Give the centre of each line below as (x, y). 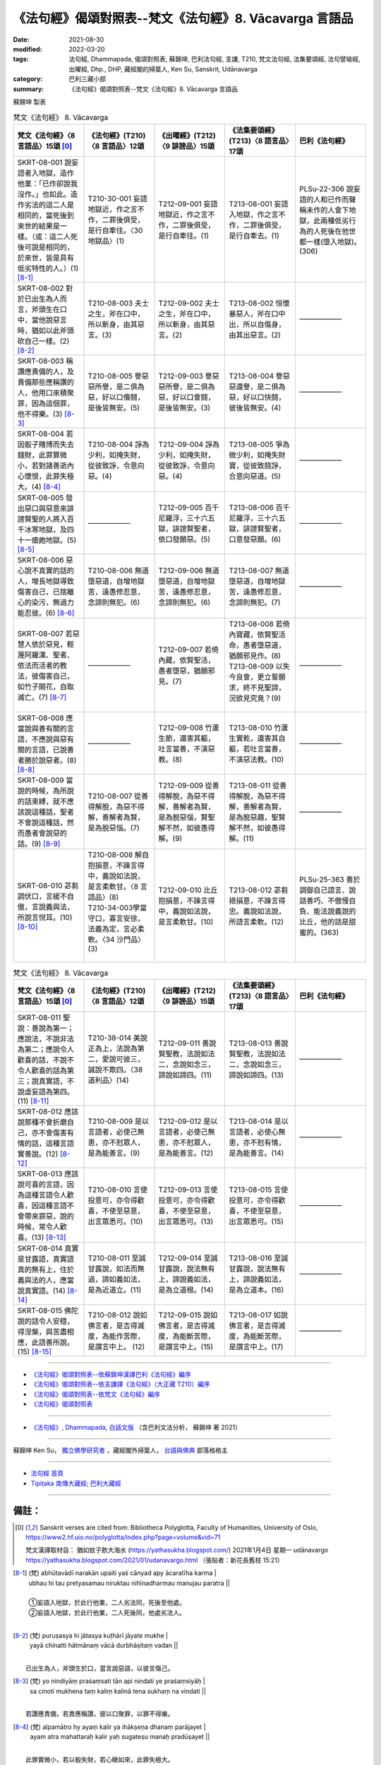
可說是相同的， (49, 247)
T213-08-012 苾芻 (259, 890)
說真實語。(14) (42, 1291)
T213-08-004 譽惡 (260, 376)
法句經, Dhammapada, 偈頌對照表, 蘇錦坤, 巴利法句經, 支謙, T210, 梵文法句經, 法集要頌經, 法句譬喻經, (215, 59)
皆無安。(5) (121, 407)
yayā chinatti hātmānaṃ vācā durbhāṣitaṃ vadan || (104, 1645)
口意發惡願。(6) (255, 539)
